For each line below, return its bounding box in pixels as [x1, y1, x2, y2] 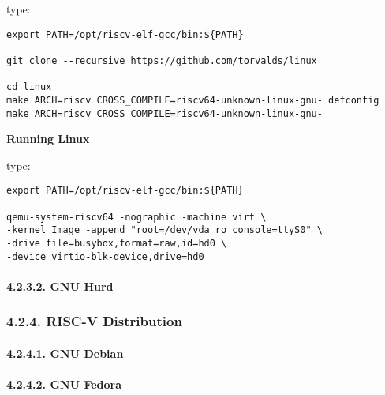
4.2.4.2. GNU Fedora [6, 376, 122, 393]
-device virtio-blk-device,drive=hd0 [6, 250, 204, 262]
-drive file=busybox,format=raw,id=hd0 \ [6, 238, 227, 249]
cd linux [6, 81, 52, 93]
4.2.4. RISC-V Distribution [6, 311, 182, 331]
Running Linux [6, 130, 90, 147]
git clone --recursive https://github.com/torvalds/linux [6, 55, 317, 66]
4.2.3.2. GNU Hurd [6, 277, 114, 294]
